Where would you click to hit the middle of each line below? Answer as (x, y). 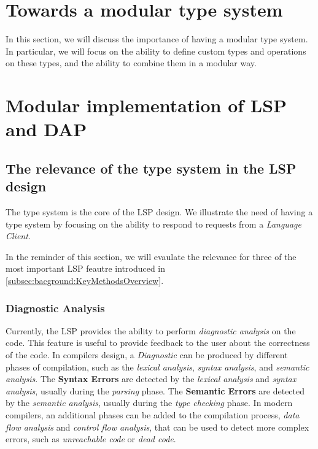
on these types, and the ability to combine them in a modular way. (131, 63)
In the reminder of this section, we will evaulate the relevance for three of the (151, 256)
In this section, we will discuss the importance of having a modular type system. (157, 39)
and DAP (46, 129)
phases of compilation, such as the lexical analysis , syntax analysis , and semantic (157, 366)
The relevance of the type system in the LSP (151, 168)
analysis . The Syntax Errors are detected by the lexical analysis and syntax (151, 379)
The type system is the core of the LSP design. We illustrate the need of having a (159, 212)
